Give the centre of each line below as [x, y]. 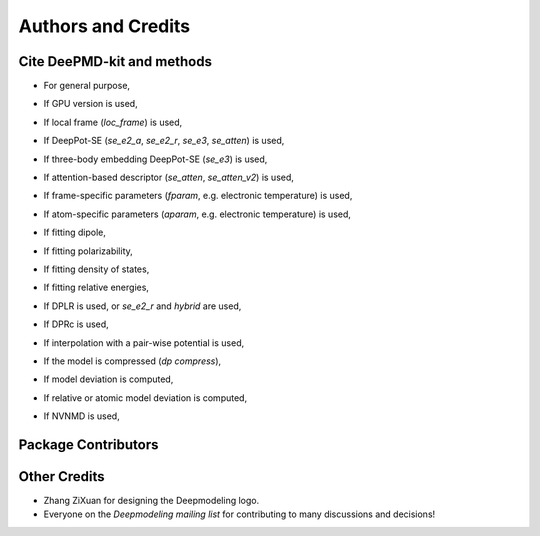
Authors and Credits [104, 26]
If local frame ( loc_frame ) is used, [113, 122]
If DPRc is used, [76, 324]
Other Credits [61, 476]
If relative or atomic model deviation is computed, [145, 397]
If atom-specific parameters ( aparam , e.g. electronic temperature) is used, [197, 214]
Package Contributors [88, 444]
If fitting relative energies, [96, 287]
